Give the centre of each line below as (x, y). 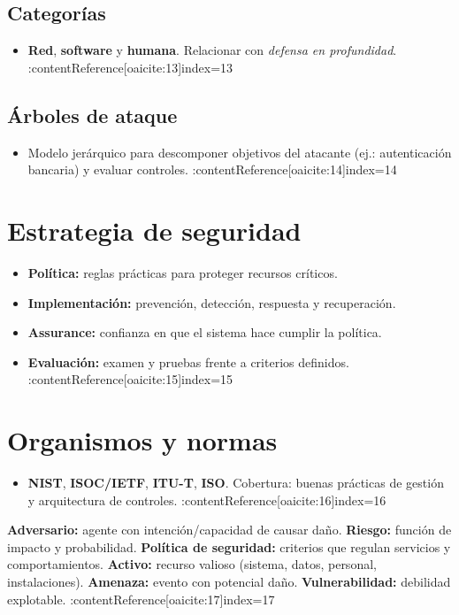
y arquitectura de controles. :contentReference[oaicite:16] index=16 (207, 500)
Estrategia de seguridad (154, 230)
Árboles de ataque (92, 115)
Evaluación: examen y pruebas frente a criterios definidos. (188, 361)
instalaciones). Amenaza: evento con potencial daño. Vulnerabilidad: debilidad (229, 581)
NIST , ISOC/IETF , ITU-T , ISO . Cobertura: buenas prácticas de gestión (236, 482)
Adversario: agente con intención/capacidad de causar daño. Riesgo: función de (229, 530)
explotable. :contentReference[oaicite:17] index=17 (141, 599)
